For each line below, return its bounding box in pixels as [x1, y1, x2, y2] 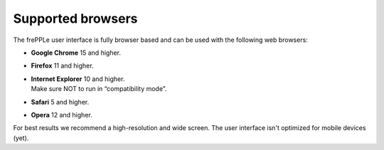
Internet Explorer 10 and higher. [31, 75, 125, 83]
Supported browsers [13, 11, 138, 26]
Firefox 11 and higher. [31, 61, 94, 70]
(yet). [13, 134, 29, 142]
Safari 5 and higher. [31, 97, 90, 106]
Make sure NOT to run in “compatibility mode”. [31, 85, 167, 93]
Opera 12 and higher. [31, 110, 92, 119]
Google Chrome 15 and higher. [31, 48, 121, 57]
